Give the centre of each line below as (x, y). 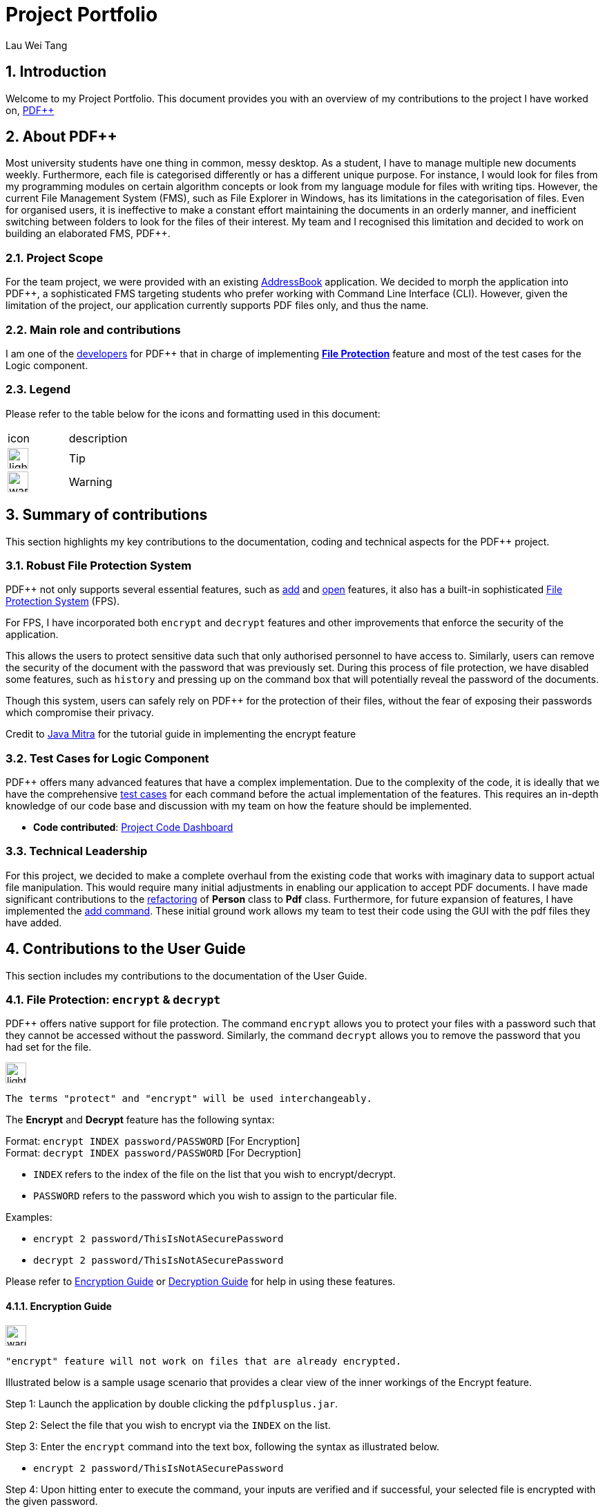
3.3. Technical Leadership (77, 851)
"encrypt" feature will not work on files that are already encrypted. (204, 1361)
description (98, 438)
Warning (90, 481)
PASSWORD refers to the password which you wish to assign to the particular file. (215, 1196)
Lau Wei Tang (37, 45)
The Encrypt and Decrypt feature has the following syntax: (140, 1120)
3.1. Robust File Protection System (99, 565)
